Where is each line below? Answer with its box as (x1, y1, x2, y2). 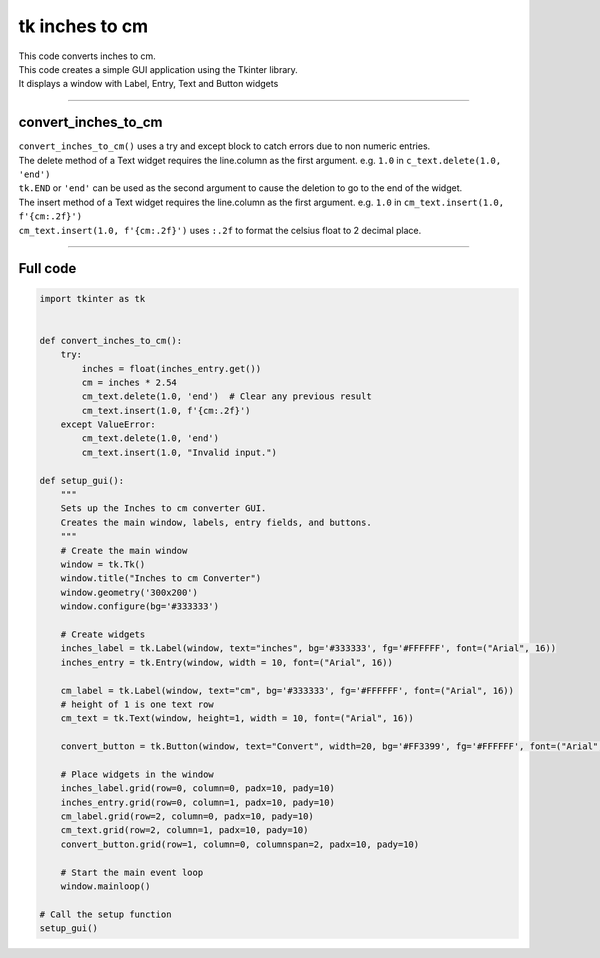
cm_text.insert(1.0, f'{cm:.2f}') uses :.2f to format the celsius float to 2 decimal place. (18, 224, 422, 236)
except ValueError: (60, 419, 157, 430)
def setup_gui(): (39, 475, 125, 486)
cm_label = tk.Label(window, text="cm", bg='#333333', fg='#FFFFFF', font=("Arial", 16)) (60, 685, 515, 696)
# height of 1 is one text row (60, 698, 214, 710)
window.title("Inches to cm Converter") (60, 573, 262, 584)
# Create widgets (60, 628, 146, 640)
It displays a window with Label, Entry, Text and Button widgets (18, 78, 279, 90)
